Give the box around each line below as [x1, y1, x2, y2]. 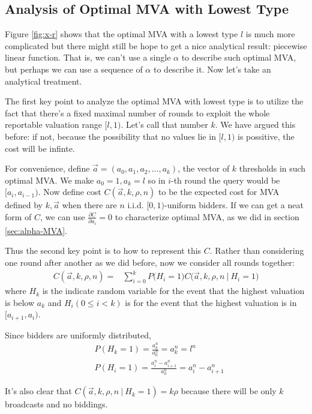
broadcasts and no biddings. [5, 398, 108, 410]
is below [5, 296, 35, 308]
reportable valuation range [5, 118, 102, 131]
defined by [5, 199, 43, 211]
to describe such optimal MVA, [181, 51, 296, 64]
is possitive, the [238, 130, 295, 142]
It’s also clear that [5, 385, 72, 397]
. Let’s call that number [121, 118, 208, 131]
